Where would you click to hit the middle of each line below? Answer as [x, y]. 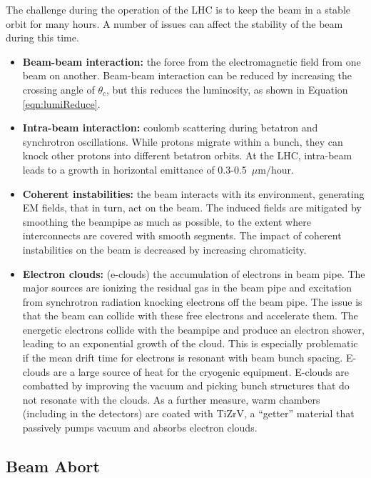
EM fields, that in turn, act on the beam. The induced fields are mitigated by [192, 208]
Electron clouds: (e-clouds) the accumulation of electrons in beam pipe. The [194, 273]
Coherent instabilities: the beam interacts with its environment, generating [193, 193]
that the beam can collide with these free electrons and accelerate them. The [190, 315]
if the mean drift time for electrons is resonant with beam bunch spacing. [183, 358]
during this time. [42, 38]
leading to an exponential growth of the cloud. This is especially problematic [190, 343]
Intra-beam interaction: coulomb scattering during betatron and [170, 128]
